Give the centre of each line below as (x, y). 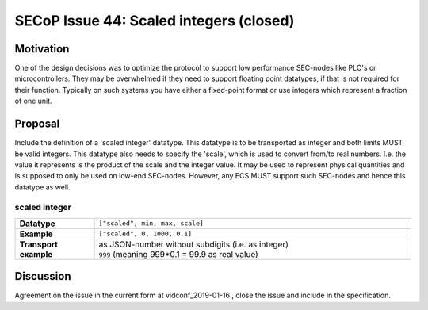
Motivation (42, 49)
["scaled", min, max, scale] (151, 223)
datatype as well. (42, 187)
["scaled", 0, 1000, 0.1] (145, 234)
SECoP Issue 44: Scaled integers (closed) (155, 21)
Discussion (43, 276)
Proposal (37, 124)
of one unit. (33, 101)
